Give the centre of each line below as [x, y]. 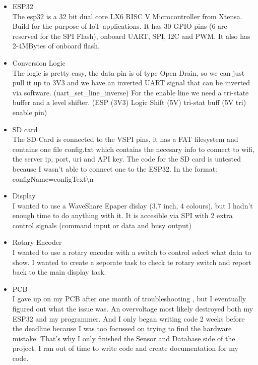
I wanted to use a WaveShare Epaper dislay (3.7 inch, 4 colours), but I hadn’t [133, 205]
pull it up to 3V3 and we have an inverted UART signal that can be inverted [131, 83]
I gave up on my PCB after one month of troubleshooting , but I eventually [129, 299]
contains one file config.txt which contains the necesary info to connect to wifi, [133, 149]
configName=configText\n [53, 178]
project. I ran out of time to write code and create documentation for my [125, 348]
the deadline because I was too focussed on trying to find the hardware [122, 328]
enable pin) [30, 112]
